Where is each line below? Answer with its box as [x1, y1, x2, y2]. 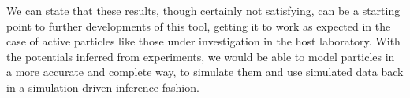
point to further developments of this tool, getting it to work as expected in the [6, 17, 391, 34]
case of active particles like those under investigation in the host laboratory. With [6, 33, 401, 49]
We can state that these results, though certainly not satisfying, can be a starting [6, 2, 401, 18]
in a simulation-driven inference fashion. [6, 78, 199, 95]
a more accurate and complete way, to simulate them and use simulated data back [6, 64, 404, 80]
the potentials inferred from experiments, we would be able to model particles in [6, 48, 395, 64]
